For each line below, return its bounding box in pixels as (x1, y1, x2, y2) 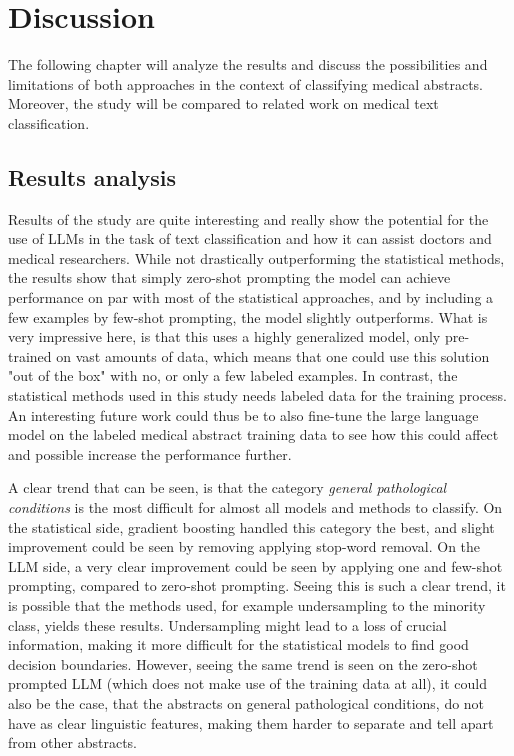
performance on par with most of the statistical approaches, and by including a (8, 287, 494, 308)
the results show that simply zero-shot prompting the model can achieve (8, 267, 451, 288)
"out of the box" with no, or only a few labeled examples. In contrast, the (8, 365, 458, 386)
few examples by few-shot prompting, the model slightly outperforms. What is (8, 306, 488, 327)
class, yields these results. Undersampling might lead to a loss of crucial (8, 614, 447, 635)
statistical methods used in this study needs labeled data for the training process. (8, 385, 507, 406)
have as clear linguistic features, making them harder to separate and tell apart (8, 712, 494, 733)
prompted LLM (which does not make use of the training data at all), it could (8, 673, 487, 694)
